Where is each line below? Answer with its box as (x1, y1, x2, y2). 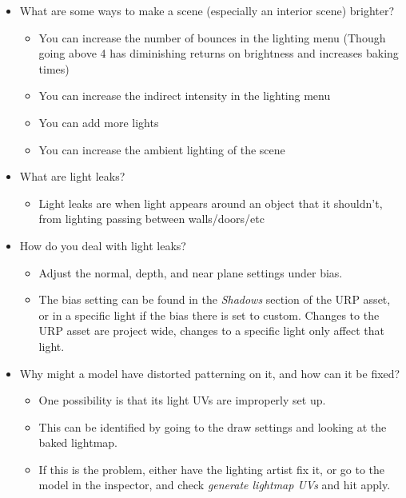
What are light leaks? (19, 168, 125, 185)
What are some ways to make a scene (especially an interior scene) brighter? (19, 2, 395, 18)
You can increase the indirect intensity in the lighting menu (38, 87, 331, 104)
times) (38, 60, 70, 77)
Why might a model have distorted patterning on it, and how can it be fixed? (19, 365, 400, 381)
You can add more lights (38, 114, 159, 130)
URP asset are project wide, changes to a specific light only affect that (38, 322, 384, 339)
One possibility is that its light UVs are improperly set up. (38, 392, 326, 408)
